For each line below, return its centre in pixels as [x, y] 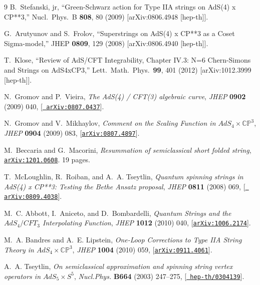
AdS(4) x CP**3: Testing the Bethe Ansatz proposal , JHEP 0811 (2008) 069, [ [125, 186]
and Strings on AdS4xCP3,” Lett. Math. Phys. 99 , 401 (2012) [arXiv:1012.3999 [128, 69]
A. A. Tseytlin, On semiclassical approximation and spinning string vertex [118, 266]
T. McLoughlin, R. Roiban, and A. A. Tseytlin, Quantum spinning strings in [124, 176]
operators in [22, 276]
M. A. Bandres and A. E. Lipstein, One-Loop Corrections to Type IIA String [123, 240]
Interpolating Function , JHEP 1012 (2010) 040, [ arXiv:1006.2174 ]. [147, 223]
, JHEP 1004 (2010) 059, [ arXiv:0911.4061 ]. [142, 249]
